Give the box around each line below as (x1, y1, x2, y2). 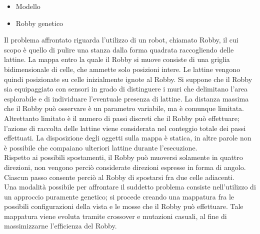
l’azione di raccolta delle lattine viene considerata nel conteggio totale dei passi (4, 122, 246, 133)
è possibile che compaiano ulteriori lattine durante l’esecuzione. (4, 142, 197, 152)
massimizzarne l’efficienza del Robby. (4, 220, 117, 231)
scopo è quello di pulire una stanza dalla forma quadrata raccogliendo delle (4, 44, 234, 54)
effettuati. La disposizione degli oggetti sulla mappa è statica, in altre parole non (4, 132, 251, 143)
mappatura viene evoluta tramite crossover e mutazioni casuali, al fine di (4, 210, 227, 221)
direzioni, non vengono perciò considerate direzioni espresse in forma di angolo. (4, 161, 246, 172)
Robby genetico (15, 17, 63, 28)
